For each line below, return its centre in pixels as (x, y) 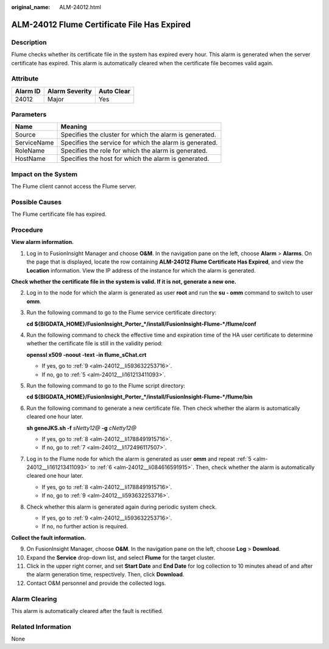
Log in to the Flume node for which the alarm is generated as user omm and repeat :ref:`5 (139, 459)
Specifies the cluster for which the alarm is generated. (138, 135)
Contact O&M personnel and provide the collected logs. (96, 583)
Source (25, 135)
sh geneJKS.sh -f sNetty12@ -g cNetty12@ (82, 428)
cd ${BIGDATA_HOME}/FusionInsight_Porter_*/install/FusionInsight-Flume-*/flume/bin (140, 397)
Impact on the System (44, 174)
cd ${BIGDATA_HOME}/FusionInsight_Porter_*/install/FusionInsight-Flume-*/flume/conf (141, 324)
